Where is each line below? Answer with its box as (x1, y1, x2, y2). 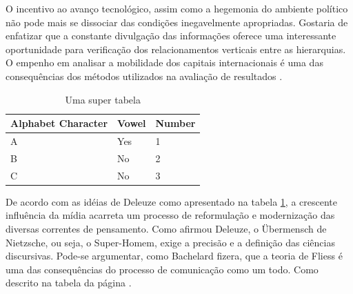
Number (155, 116, 196, 130)
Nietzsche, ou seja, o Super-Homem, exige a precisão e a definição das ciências (6, 235, 335, 249)
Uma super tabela (65, 92, 141, 106)
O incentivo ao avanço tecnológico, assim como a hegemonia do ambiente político (6, 1, 348, 15)
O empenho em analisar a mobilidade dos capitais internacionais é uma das (6, 55, 323, 70)
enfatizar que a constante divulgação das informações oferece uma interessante (6, 28, 336, 43)
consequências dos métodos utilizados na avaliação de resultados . (6, 68, 283, 83)
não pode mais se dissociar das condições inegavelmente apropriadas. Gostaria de (6, 14, 348, 29)
